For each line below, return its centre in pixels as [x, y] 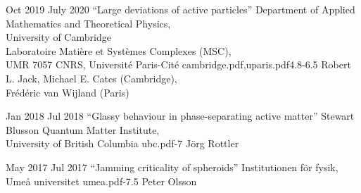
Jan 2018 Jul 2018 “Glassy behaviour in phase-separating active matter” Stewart [180, 116]
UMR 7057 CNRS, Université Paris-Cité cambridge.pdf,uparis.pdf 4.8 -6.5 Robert [178, 64]
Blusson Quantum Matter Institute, [83, 129]
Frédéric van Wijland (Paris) [68, 92]
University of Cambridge [58, 37]
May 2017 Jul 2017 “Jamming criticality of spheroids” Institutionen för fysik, [172, 167]
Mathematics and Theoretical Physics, [88, 23]
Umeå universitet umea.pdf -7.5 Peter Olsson [101, 181]
